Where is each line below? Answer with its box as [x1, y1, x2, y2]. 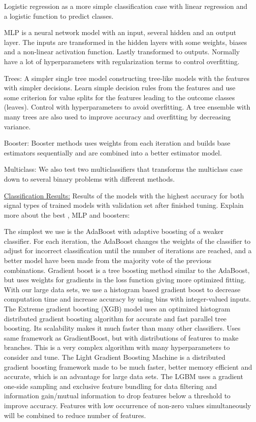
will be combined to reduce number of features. [4, 410, 146, 420]
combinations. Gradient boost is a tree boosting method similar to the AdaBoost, [4, 265, 250, 275]
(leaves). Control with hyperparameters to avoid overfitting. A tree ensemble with [4, 102, 251, 112]
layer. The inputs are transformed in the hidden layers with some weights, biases [4, 37, 247, 47]
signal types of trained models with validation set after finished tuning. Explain [4, 200, 244, 210]
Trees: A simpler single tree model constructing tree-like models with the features [4, 73, 250, 83]
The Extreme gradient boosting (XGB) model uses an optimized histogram [4, 304, 230, 314]
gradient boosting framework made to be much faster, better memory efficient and [4, 361, 252, 372]
